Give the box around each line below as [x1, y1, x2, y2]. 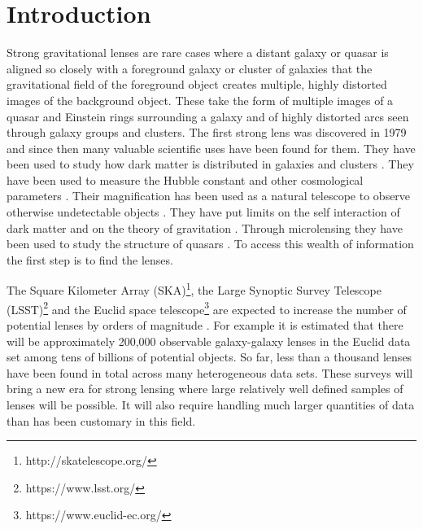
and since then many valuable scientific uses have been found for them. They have [7, 139, 416, 156]
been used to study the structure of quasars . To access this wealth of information [7, 235, 414, 252]
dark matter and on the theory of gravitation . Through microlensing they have [7, 219, 403, 236]
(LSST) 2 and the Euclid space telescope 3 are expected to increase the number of [7, 298, 407, 317]
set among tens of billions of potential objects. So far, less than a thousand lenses [7, 348, 412, 365]
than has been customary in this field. [7, 412, 196, 429]
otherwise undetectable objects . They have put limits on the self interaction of [7, 203, 400, 221]
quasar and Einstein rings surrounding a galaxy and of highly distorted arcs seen [7, 107, 409, 125]
